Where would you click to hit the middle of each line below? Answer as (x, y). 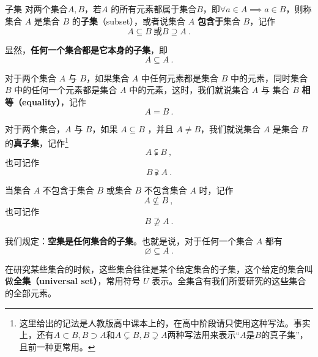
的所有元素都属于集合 (154, 9)
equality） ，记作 (54, 101)
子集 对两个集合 (36, 9)
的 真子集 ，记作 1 (37, 142)
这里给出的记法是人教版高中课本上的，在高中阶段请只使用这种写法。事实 (165, 322)
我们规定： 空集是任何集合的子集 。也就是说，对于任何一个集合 (129, 241)
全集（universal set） (56, 281)
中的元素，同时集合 (269, 77)
